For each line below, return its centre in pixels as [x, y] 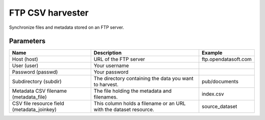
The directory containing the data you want [144, 79]
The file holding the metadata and [132, 91]
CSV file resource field [38, 103]
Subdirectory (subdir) [37, 81]
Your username [111, 66]
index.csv [213, 94]
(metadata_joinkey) [34, 110]
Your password [111, 72]
